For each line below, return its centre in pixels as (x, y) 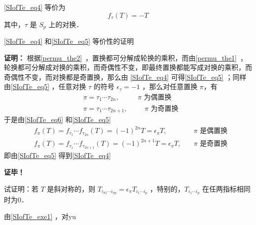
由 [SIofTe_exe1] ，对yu (40, 216)
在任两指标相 (223, 188)
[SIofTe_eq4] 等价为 (35, 7)
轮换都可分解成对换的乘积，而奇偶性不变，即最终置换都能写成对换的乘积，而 (128, 67)
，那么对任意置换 (170, 86)
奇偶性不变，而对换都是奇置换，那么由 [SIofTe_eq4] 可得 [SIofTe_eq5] (114, 77)
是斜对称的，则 (71, 188)
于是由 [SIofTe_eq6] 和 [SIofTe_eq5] (58, 119)
